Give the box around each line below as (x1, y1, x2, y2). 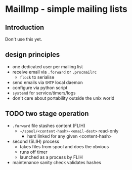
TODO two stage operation (5, 110, 89, 118)
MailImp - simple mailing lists (5, 3, 128, 15)
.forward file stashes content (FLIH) (12, 123, 86, 128)
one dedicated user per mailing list (12, 63, 83, 70)
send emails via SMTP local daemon (12, 79, 83, 85)
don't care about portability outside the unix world (12, 95, 115, 101)
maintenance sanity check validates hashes (12, 159, 101, 165)
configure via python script (12, 85, 68, 90)
